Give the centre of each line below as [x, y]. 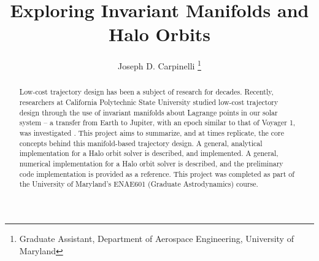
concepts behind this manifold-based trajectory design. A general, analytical [141, 143]
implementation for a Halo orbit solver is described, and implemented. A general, [149, 153]
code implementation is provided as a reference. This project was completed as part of [157, 173]
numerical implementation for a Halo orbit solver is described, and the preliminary [151, 163]
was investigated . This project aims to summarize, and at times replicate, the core [152, 132]
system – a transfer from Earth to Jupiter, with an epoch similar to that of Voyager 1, [157, 123]
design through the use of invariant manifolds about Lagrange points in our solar [148, 112]
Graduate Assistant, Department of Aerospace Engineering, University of [156, 238]
